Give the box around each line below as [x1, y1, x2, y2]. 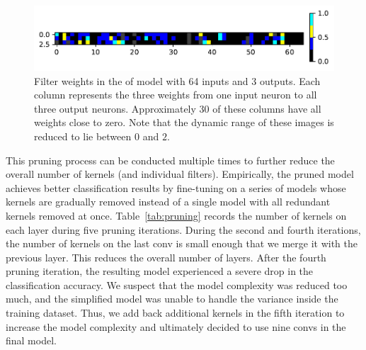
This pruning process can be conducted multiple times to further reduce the [6, 152, 335, 167]
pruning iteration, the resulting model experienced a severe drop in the [6, 264, 314, 278]
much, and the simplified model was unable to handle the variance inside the [6, 291, 338, 306]
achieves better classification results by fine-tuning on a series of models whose [6, 180, 346, 195]
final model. [6, 333, 57, 348]
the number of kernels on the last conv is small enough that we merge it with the [6, 236, 358, 251]
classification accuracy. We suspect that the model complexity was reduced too [6, 277, 348, 292]
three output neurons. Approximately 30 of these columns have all [34, 101, 321, 115]
